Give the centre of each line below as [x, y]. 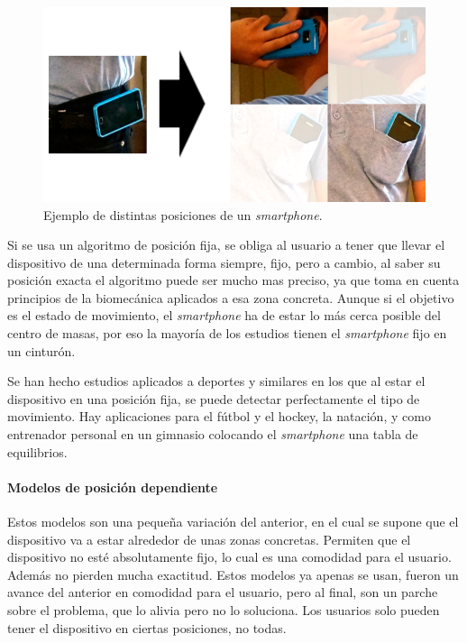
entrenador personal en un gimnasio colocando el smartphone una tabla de [213, 434]
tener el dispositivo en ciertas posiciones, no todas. [147, 627]
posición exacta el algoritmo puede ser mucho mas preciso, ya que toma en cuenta [233, 280]
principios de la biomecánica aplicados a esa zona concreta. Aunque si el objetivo [231, 297]
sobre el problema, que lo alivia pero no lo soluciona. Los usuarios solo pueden [224, 609]
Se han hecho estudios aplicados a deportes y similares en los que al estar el [216, 381]
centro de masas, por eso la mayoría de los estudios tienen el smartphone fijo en [227, 333]
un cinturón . [41, 350]
